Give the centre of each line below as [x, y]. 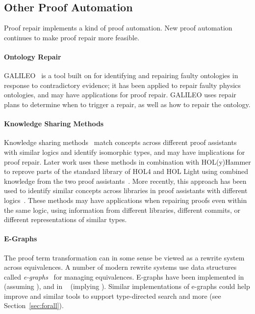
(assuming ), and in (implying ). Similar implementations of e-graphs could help [127, 286]
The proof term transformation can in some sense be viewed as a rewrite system [124, 257]
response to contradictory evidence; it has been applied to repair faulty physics [122, 85]
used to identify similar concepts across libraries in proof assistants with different [126, 190]
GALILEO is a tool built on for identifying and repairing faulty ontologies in [121, 75]
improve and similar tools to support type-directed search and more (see [113, 296]
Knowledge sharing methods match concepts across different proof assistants [120, 142]
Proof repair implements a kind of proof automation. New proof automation [118, 28]
